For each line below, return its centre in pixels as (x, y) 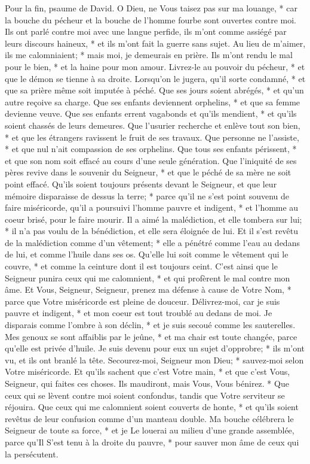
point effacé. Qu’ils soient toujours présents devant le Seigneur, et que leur (141, 184)
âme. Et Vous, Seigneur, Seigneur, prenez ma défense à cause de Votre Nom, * (148, 289)
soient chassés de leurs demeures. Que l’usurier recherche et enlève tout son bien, (153, 125)
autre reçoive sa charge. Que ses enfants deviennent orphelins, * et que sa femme (153, 101)
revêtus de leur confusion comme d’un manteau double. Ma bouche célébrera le (149, 418)
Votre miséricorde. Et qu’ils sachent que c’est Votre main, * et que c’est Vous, (148, 371)
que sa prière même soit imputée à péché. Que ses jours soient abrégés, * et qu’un (154, 90)
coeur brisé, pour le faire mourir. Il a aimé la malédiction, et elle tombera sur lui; (154, 219)
